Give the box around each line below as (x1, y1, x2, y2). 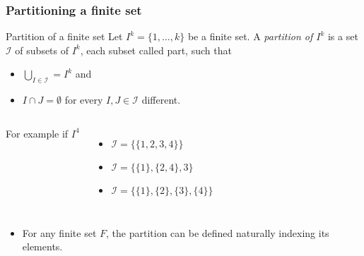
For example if (6, 126, 69, 140)
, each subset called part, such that (80, 42, 232, 57)
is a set (327, 29, 358, 44)
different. (141, 92, 181, 107)
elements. (22, 239, 63, 254)
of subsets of (15, 42, 69, 57)
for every (64, 92, 103, 107)
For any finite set (22, 225, 97, 240)
